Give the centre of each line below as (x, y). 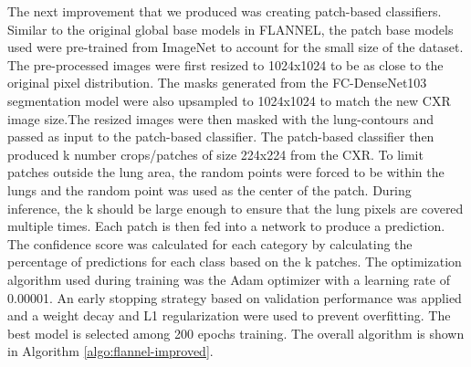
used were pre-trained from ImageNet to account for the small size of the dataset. (235, 47)
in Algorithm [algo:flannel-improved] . (110, 351)
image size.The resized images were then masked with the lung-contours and (221, 118)
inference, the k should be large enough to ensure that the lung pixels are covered (235, 208)
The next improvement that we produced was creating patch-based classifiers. (225, 11)
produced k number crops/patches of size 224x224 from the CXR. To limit (215, 154)
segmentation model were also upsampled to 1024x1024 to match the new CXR (229, 100)
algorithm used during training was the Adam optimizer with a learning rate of (229, 279)
